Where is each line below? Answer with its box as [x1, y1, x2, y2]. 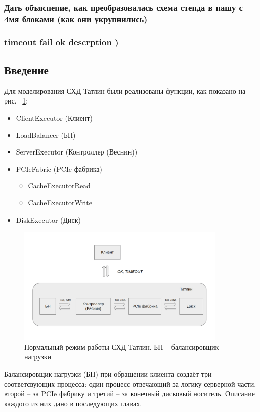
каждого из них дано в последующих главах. [4, 398, 142, 408]
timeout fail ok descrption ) [4, 35, 119, 48]
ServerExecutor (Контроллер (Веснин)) [16, 146, 138, 157]
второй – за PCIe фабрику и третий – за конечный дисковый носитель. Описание [4, 388, 255, 399]
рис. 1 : [4, 95, 28, 106]
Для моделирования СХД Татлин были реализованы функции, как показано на [4, 85, 246, 96]
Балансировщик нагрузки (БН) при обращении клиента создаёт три [4, 369, 212, 379]
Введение [4, 62, 49, 77]
